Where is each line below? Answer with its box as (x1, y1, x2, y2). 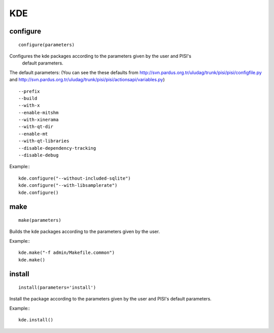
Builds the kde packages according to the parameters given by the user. (9, 228, 160, 235)
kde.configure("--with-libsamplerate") (18, 183, 118, 188)
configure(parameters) (18, 42, 75, 48)
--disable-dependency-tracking (18, 145, 96, 151)
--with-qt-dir (18, 124, 53, 129)
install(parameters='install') (18, 284, 96, 290)
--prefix (18, 88, 40, 94)
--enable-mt (18, 131, 48, 137)
